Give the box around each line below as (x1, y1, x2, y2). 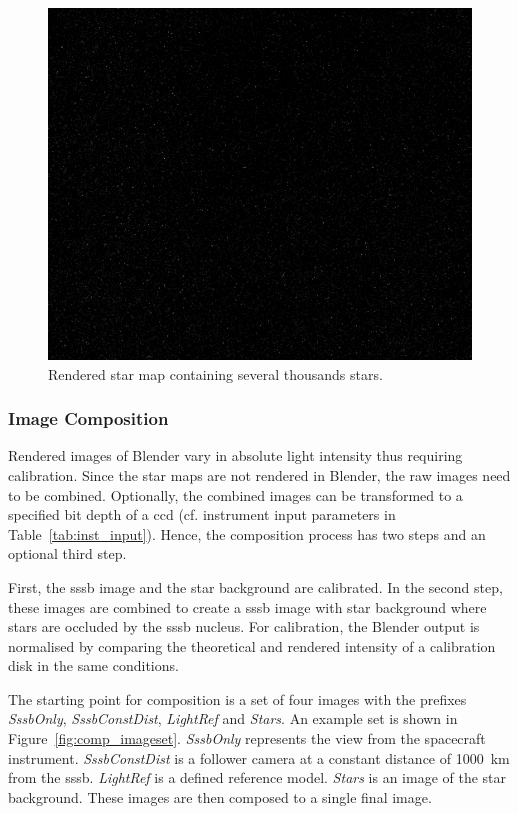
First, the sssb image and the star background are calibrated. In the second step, (8, 576, 503, 597)
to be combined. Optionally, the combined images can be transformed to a (8, 484, 463, 505)
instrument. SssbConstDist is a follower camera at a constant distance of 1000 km (8, 747, 510, 768)
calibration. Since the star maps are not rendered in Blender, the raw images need (8, 464, 511, 485)
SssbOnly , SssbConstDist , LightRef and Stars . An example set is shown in (8, 708, 458, 729)
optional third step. (8, 543, 127, 564)
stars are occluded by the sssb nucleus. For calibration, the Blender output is (8, 616, 480, 637)
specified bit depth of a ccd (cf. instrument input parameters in (8, 504, 396, 525)
